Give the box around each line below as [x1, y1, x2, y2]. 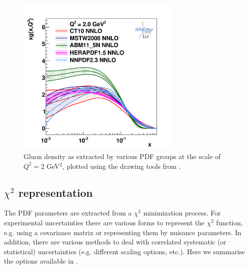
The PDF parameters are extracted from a [4, 208, 132, 218]
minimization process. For [143, 208, 221, 218]
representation [18, 185, 93, 200]
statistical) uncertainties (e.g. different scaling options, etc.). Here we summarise [4, 246, 245, 256]
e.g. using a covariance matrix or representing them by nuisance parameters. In [4, 227, 242, 237]
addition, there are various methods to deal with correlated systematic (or [4, 237, 226, 247]
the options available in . [4, 256, 78, 266]
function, [216, 217, 243, 228]
